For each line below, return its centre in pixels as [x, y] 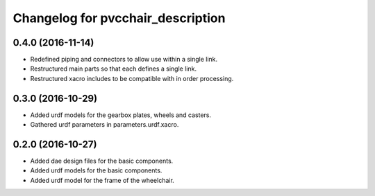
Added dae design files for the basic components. [102, 161]
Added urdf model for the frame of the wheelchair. [102, 180]
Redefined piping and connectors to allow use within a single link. [124, 60]
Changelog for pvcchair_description [119, 18]
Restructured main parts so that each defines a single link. [114, 69]
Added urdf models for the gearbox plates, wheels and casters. [121, 115]
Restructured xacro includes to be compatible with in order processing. [132, 78]
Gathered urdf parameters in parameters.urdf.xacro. [105, 125]
